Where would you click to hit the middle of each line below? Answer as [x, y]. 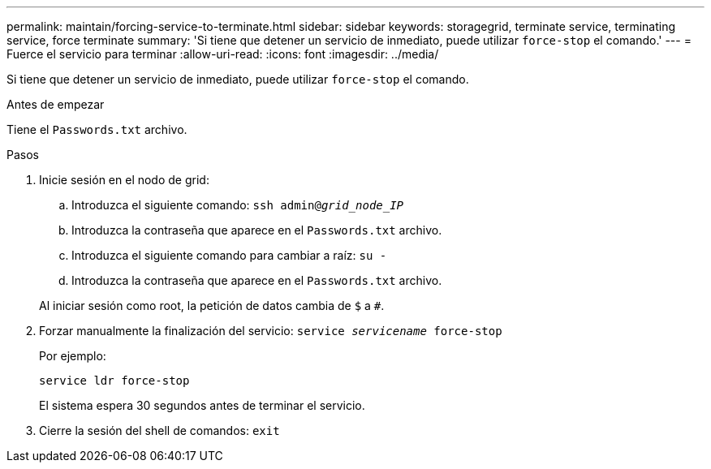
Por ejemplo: [73, 356]
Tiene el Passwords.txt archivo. [97, 129]
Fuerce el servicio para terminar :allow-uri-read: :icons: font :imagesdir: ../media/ [223, 54]
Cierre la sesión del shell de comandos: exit [159, 430]
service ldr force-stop [114, 381]
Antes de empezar [56, 104]
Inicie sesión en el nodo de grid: [124, 180]
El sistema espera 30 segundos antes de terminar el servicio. [202, 405]
